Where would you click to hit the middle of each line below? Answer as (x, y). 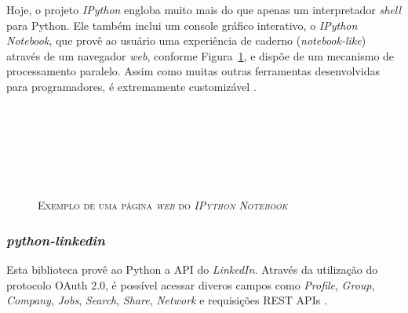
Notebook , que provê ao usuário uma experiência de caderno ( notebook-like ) (186, 40)
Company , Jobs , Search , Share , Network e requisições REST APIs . (167, 300)
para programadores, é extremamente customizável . (131, 86)
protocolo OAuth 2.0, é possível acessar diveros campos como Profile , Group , (191, 284)
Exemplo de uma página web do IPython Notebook (163, 205)
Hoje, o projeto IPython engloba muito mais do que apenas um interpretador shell (204, 9)
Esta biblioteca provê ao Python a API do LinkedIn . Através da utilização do (192, 269)
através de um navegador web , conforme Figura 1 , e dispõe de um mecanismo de (200, 55)
